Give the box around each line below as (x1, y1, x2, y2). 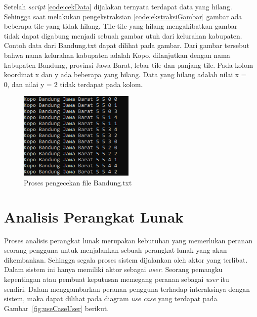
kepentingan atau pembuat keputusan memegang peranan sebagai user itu (4, 273, 229, 284)
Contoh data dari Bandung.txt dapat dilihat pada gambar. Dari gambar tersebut (4, 40, 250, 50)
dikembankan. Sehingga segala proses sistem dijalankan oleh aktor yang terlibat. (4, 254, 248, 265)
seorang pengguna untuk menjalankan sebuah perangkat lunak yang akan (4, 245, 227, 255)
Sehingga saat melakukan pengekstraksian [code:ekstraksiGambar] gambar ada (4, 11, 242, 21)
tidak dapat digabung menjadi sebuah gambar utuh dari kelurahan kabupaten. (4, 30, 242, 41)
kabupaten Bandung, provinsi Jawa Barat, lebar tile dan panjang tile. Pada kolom (4, 59, 253, 70)
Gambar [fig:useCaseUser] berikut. (4, 303, 109, 313)
